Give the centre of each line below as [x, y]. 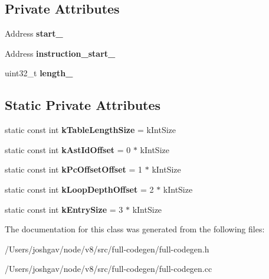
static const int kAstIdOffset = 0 [68, 149]
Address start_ [34, 33]
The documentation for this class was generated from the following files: [135, 229]
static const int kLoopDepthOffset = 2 [79, 189]
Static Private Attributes [83, 105]
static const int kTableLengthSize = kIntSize [90, 130]
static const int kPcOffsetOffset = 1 [74, 169]
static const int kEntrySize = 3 [64, 209]
